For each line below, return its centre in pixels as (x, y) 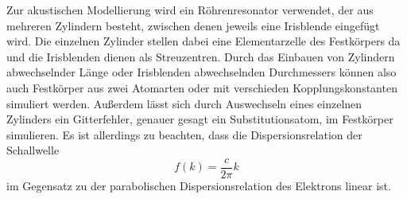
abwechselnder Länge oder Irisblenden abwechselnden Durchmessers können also (202, 72)
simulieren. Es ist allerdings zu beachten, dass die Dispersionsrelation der (184, 134)
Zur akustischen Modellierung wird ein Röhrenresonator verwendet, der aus (190, 10)
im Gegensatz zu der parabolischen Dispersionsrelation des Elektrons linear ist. (199, 185)
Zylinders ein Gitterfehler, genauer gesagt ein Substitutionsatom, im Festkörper (200, 119)
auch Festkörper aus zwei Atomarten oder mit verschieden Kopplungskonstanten (202, 87)
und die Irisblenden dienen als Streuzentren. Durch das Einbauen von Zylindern (201, 56)
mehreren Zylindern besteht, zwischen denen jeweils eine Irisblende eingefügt (193, 25)
